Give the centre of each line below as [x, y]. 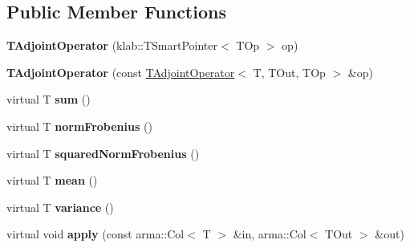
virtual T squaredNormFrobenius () [103, 153]
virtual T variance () [60, 207]
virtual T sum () [49, 99]
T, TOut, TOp [289, 72]
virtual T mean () [52, 180]
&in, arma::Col [270, 234]
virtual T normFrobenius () [79, 126]
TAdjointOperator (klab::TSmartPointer [112, 45]
